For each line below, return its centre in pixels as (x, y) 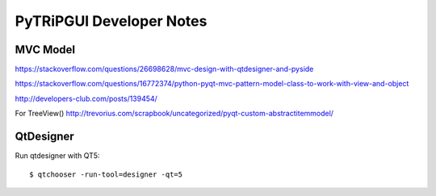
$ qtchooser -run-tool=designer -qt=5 (106, 174)
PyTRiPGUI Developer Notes (111, 21)
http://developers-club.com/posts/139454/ (86, 98)
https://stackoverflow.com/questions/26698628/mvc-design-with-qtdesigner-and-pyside (164, 69)
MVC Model (45, 50)
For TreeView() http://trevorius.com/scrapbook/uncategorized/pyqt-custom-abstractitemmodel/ (174, 114)
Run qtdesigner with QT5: (57, 156)
